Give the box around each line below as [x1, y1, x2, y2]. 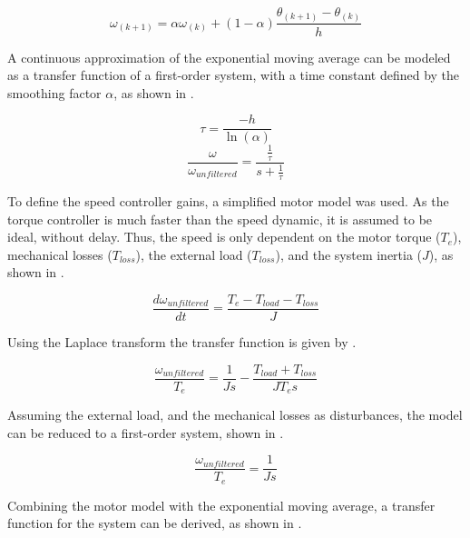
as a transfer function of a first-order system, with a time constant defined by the [7, 65, 460, 85]
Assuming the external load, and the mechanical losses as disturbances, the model [7, 405, 463, 424]
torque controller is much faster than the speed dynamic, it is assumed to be [7, 209, 433, 228]
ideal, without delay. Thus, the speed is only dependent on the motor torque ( [7, 227, 441, 246]
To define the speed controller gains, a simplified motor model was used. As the [7, 191, 449, 210]
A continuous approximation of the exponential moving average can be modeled [7, 47, 451, 66]
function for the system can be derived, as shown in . [7, 513, 302, 533]
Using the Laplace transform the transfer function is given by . [7, 332, 357, 351]
